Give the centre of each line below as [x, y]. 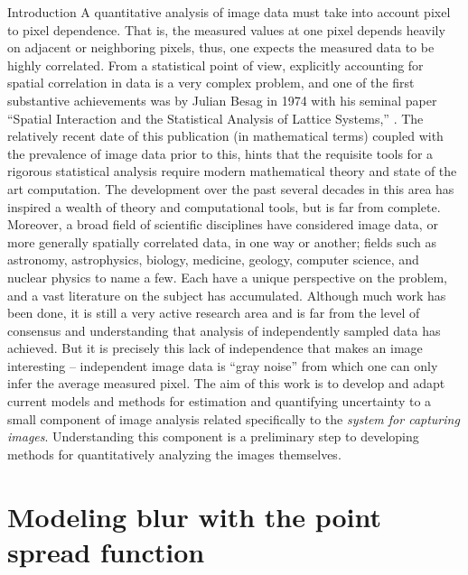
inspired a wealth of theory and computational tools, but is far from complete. [224, 206]
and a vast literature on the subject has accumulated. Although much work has [227, 295]
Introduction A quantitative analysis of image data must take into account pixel [229, 12]
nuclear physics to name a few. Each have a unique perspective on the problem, [228, 277]
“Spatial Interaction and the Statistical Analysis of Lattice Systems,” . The [215, 118]
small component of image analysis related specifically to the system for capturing [234, 418]
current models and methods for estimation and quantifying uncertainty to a [220, 401]
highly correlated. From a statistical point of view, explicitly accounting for [215, 65]
